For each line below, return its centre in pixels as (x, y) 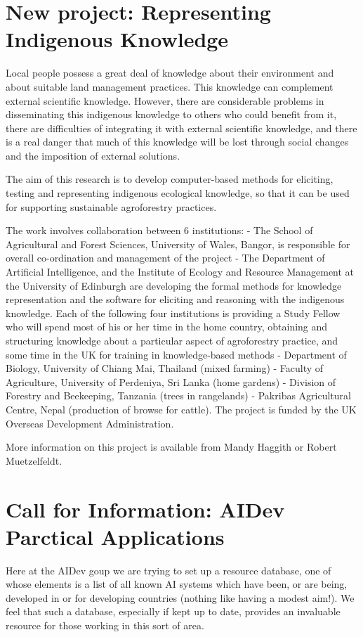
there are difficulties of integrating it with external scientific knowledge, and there (181, 128)
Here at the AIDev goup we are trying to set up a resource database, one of (169, 570)
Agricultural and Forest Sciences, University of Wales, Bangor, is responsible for (178, 244)
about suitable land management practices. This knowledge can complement (170, 86)
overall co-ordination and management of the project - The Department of (165, 258)
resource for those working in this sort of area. (105, 625)
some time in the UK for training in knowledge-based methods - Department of (176, 354)
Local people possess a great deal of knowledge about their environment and (170, 73)
